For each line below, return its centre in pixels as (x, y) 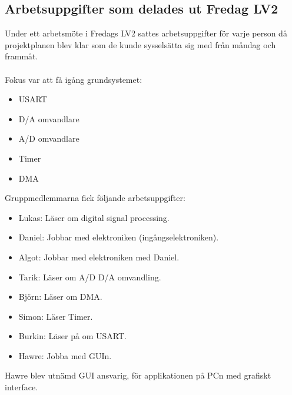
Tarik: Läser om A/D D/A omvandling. (90, 277)
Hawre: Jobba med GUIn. (65, 355)
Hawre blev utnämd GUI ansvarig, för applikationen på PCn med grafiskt (138, 375)
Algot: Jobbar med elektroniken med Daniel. (99, 257)
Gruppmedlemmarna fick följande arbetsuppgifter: (95, 198)
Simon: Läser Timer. (56, 316)
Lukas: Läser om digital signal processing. (94, 217)
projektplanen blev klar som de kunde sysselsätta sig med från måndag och (140, 44)
